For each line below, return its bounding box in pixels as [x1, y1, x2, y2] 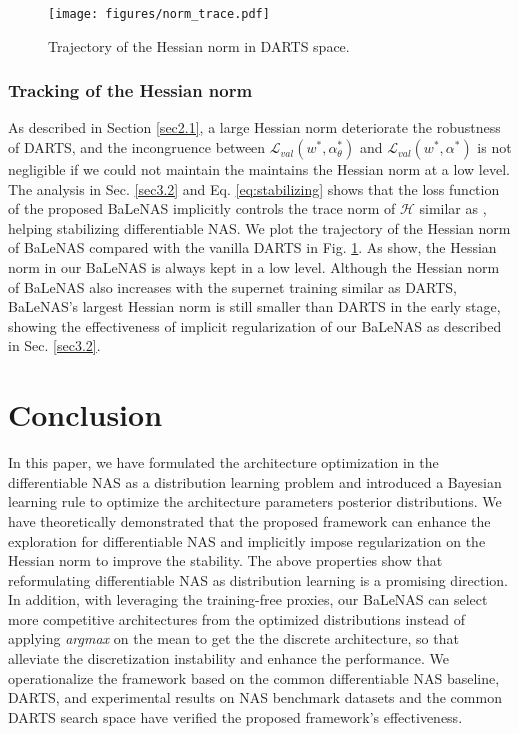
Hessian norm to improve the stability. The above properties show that [8, 550, 443, 571]
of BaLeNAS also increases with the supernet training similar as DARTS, [8, 276, 457, 297]
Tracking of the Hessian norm [8, 78, 253, 103]
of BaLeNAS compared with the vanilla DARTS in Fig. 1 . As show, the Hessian [8, 237, 497, 258]
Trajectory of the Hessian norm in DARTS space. [48, 35, 350, 56]
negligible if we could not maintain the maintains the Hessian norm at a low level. [8, 159, 510, 180]
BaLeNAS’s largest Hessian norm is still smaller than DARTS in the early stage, [8, 296, 501, 317]
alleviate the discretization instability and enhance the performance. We [8, 648, 449, 669]
